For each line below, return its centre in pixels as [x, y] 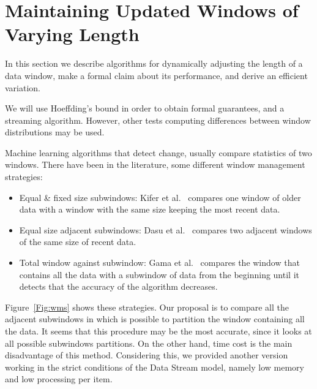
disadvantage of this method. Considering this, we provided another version [147, 355]
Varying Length [72, 34]
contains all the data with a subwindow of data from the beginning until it [159, 274]
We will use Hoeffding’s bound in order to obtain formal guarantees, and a [145, 108]
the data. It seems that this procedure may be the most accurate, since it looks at [158, 331]
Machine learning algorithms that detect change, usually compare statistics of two [158, 152]
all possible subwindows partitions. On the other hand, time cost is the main [149, 343]
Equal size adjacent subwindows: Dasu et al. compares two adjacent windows [166, 229]
